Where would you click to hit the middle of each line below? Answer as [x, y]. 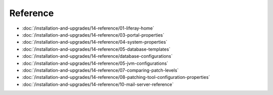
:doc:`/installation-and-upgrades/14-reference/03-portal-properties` [93, 35]
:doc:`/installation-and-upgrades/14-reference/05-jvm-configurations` [95, 63]
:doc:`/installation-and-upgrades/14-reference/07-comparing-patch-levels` [100, 70]
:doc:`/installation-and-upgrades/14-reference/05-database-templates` [96, 49]
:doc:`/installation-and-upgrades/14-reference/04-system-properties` [95, 42]
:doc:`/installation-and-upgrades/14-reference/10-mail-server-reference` [98, 84]
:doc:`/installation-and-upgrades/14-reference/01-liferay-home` [88, 28]
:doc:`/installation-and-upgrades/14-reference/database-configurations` [97, 56]
